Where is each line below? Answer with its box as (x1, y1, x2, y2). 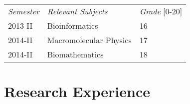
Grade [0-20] (139, 5, 183, 17)
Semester (8, 5, 39, 17)
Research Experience (4, 81, 150, 102)
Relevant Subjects (47, 5, 108, 17)
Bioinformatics (47, 20, 98, 31)
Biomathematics (47, 49, 104, 60)
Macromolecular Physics (47, 34, 132, 46)
